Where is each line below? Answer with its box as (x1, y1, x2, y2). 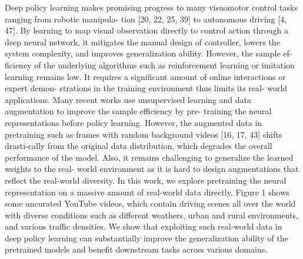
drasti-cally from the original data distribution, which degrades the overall (5, 140, 272, 152)
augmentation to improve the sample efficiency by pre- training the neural (5, 105, 272, 117)
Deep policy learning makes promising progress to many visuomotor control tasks (5, 1, 298, 13)
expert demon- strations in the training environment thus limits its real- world (5, 82, 288, 94)
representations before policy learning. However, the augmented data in (5, 116, 262, 128)
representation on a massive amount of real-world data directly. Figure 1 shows (5, 185, 289, 198)
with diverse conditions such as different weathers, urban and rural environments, (5, 208, 298, 221)
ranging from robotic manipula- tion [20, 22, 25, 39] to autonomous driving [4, (5, 12, 287, 25)
